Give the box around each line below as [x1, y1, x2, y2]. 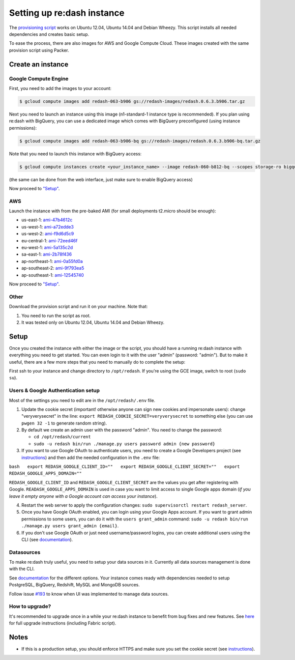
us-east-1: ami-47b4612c [21, 217, 73, 223]
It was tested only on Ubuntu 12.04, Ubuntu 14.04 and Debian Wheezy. [21, 319, 165, 325]
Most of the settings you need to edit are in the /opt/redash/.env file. [9, 397, 155, 403]
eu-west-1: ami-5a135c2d [21, 245, 73, 251]
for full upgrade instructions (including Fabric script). [9, 620, 117, 626]
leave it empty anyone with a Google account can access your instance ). [9, 493, 158, 499]
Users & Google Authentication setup [9, 387, 100, 394]
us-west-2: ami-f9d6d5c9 [21, 231, 74, 237]
